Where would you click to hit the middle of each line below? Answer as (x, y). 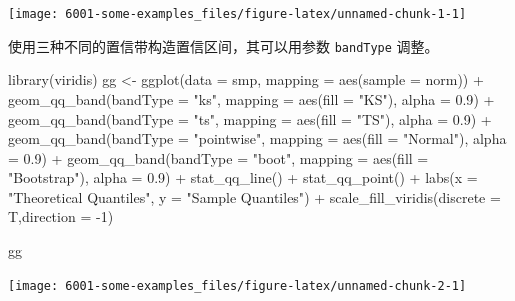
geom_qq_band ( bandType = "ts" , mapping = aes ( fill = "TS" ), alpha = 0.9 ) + (250, 118)
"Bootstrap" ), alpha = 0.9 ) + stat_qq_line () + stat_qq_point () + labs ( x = (243, 177)
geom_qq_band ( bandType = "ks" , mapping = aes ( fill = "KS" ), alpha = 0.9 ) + (251, 98)
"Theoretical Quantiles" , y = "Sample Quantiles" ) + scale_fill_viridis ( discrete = (254, 196)
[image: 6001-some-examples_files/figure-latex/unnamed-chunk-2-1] (237, 285)
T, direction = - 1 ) (61, 216)
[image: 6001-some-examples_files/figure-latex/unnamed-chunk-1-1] (237, 14)
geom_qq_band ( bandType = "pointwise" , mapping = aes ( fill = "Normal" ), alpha (257, 138)
